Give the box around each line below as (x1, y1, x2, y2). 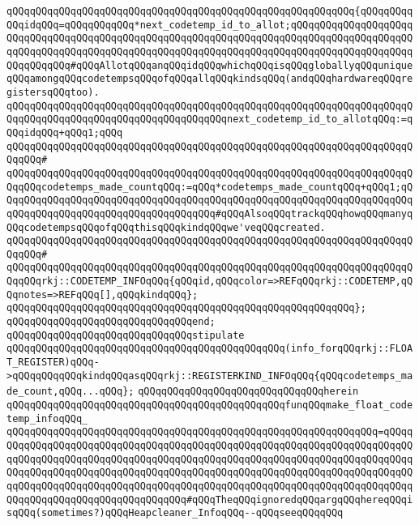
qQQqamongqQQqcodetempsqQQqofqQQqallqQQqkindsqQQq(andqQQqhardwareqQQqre (6, 73, 413, 85)
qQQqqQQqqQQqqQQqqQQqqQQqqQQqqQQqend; (6, 316, 216, 328)
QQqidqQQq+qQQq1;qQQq (6, 126, 123, 139)
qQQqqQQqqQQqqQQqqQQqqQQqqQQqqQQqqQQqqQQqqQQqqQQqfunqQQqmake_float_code (6, 399, 413, 412)
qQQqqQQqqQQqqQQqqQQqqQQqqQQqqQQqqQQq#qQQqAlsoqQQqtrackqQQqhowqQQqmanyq (6, 207, 413, 220)
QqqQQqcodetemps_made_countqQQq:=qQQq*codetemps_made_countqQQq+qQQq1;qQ (6, 181, 413, 193)
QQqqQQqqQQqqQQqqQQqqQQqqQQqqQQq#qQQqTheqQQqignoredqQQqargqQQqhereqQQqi (6, 493, 413, 506)
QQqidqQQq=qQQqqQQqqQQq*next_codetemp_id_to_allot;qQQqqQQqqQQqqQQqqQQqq (6, 19, 413, 31)
